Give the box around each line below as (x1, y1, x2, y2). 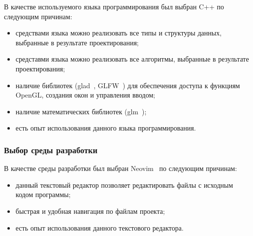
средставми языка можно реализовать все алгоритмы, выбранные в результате (15, 54, 249, 64)
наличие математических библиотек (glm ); (15, 106, 147, 116)
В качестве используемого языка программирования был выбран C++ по (4, 1, 224, 11)
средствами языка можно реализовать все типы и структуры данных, (15, 28, 222, 38)
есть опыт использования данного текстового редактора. (15, 222, 184, 233)
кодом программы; (15, 189, 71, 200)
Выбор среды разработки (4, 143, 97, 156)
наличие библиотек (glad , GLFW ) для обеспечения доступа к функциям (15, 80, 240, 90)
